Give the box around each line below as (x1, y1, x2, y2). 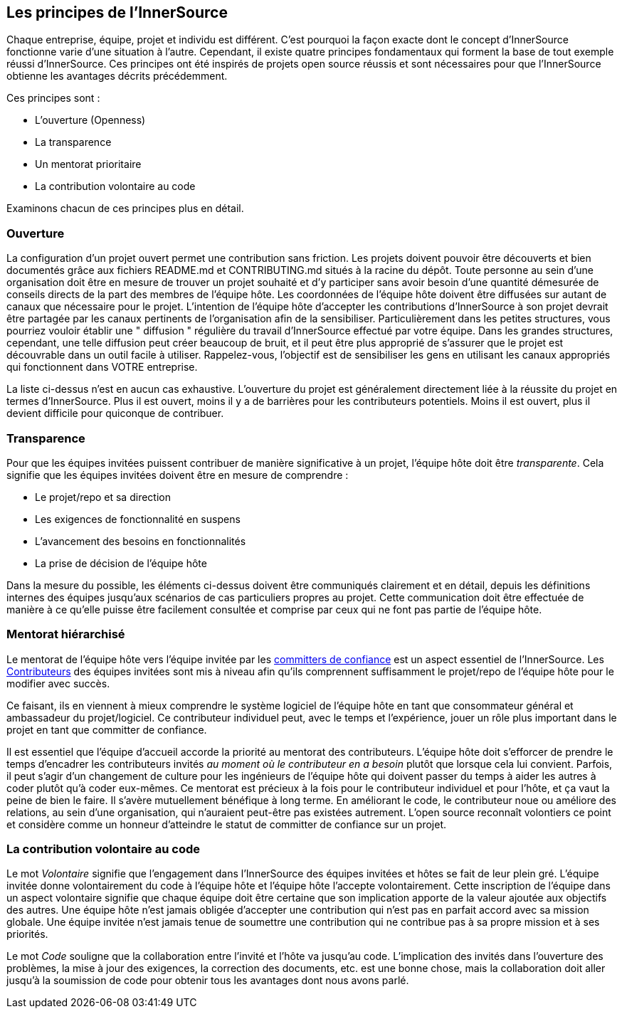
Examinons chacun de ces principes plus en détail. (6, 202, 244, 215)
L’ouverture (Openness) (35, 114, 146, 127)
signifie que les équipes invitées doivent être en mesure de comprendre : (6, 468, 349, 481)
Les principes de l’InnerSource (6, 4, 228, 21)
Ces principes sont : (6, 92, 100, 105)
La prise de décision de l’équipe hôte (35, 556, 207, 569)
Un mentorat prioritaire (35, 158, 142, 171)
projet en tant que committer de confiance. (6, 723, 207, 736)
